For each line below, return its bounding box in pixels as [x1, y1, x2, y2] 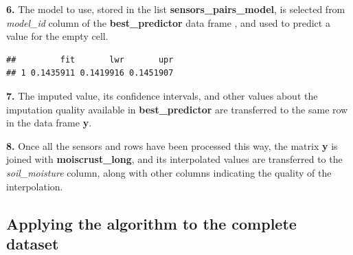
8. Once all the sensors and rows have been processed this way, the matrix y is [6, 138, 338, 153]
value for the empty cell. [6, 29, 109, 43]
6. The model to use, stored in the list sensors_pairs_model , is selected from [6, 2, 345, 16]
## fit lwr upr [6, 54, 174, 65]
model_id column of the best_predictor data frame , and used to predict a [6, 15, 330, 30]
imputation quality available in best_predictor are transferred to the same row [6, 102, 348, 116]
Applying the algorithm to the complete [6, 212, 297, 234]
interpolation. [6, 179, 63, 193]
